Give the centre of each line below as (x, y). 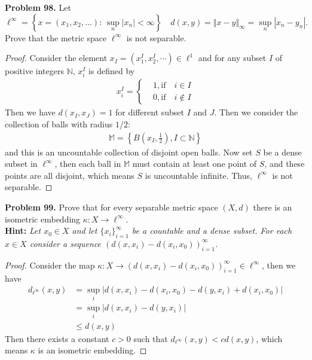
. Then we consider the (256, 112)
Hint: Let (23, 231)
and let (85, 231)
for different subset (150, 112)
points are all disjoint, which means (70, 175)
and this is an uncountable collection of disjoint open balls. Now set (129, 152)
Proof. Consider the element (56, 58)
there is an (273, 207)
